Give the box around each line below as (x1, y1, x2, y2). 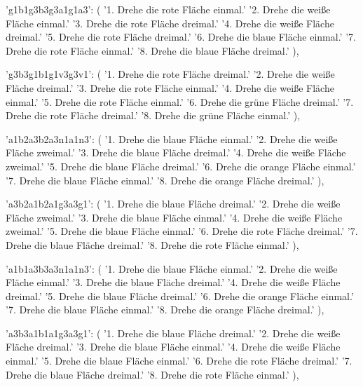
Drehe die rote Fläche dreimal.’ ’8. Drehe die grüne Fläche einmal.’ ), (6, 108, 301, 123)
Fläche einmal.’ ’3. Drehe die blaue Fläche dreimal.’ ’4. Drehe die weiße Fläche (6, 275, 341, 290)
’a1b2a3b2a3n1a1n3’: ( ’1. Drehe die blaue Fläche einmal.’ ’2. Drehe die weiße (6, 131, 338, 146)
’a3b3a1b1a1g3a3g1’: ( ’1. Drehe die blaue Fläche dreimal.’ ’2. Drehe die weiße (6, 325, 341, 340)
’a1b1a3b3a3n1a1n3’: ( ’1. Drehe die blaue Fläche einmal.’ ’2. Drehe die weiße (6, 261, 338, 276)
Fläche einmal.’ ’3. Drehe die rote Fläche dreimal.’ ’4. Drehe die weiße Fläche (6, 15, 334, 30)
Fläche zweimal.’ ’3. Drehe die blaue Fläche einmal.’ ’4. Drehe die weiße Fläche (6, 210, 343, 224)
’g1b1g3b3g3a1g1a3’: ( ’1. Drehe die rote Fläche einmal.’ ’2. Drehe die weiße (6, 2, 331, 16)
